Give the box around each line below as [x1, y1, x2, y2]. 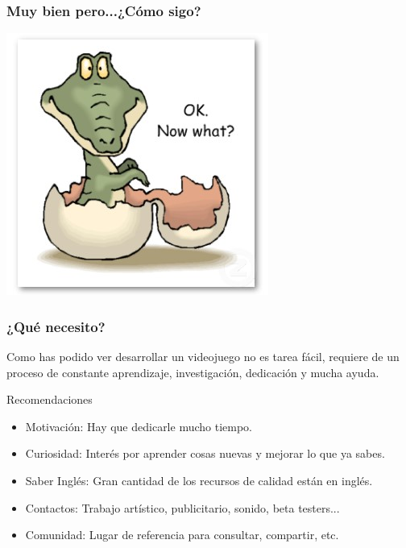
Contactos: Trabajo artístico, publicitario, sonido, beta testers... [25, 499, 340, 516]
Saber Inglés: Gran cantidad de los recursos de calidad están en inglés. [25, 472, 373, 488]
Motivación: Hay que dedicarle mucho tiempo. [25, 417, 252, 434]
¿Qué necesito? [6, 316, 106, 336]
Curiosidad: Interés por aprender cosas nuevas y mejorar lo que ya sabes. [25, 445, 385, 462]
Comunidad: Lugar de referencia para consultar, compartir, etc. [25, 526, 339, 543]
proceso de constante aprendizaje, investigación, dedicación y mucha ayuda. [6, 363, 379, 380]
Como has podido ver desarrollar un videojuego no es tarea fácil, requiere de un [6, 348, 400, 365]
